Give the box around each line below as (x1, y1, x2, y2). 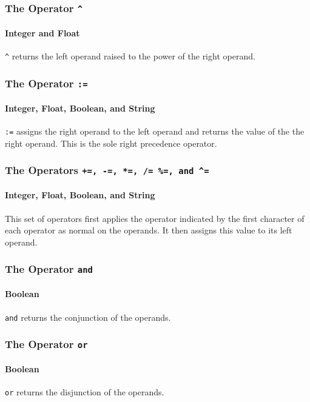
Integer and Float (5, 27, 80, 39)
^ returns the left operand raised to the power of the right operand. (5, 50, 255, 62)
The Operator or (5, 337, 88, 352)
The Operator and (5, 261, 93, 276)
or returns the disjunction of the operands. (5, 386, 164, 398)
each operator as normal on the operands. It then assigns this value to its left (5, 224, 292, 236)
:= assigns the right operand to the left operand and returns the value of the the (5, 125, 305, 138)
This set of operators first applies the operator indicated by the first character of (5, 212, 305, 224)
